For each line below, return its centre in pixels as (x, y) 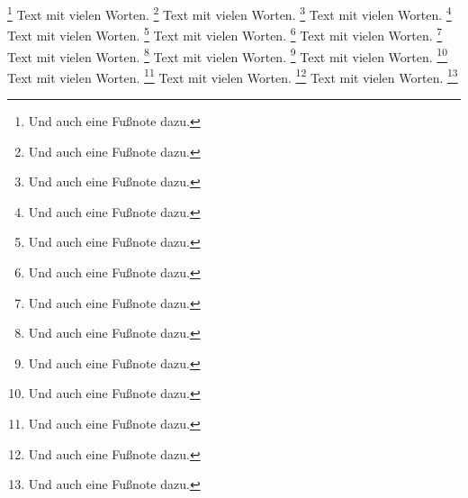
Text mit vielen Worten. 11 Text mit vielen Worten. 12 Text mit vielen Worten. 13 (233, 76)
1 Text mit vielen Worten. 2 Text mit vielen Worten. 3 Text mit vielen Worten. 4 (229, 13)
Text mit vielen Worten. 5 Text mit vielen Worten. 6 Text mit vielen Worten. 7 (225, 34)
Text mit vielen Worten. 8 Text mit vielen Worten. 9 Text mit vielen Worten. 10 (227, 55)
